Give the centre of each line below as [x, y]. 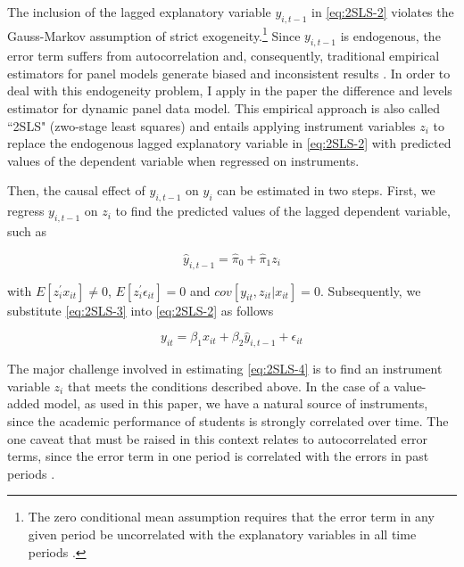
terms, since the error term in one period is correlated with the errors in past [218, 456]
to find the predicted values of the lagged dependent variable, [283, 211]
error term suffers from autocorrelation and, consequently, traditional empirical [224, 56]
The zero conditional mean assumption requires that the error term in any [231, 517]
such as [27, 231]
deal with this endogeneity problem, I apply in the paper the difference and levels [230, 90]
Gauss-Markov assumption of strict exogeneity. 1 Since [154, 34]
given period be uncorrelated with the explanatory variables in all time [222, 534]
